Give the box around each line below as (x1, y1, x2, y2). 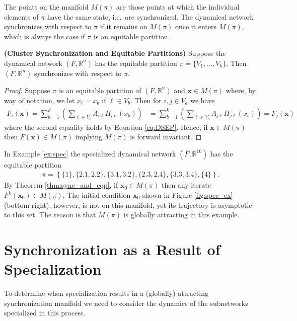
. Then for (130, 95, 162, 105)
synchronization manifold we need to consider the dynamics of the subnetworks (4, 297, 248, 308)
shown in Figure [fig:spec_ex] (142, 190, 233, 200)
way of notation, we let (4, 95, 75, 105)
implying (75, 131, 102, 142)
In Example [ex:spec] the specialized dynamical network (4, 148, 176, 158)
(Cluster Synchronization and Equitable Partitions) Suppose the (4, 48, 226, 58)
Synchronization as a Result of (4, 238, 220, 259)
